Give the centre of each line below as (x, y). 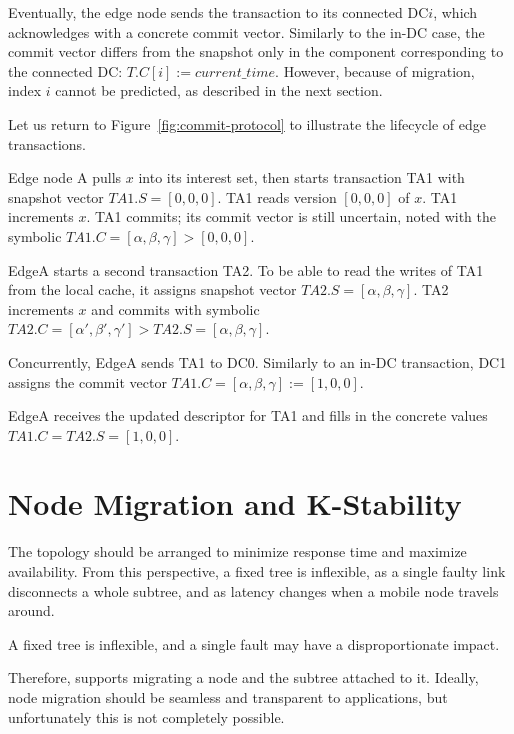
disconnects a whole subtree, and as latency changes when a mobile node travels (253, 590)
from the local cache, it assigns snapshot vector (152, 289)
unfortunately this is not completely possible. (146, 716)
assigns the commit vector (87, 381)
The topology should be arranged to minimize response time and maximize (237, 551)
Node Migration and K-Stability (235, 503)
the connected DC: (65, 70)
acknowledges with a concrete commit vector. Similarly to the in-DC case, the (246, 31)
